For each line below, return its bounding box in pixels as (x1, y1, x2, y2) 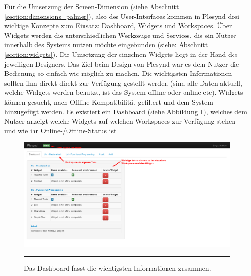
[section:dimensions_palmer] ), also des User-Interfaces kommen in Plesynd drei (4, 11, 239, 21)
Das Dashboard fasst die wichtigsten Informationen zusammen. (24, 262, 211, 273)
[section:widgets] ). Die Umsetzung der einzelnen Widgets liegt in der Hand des (4, 49, 238, 59)
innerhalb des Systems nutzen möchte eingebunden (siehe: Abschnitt (4, 39, 208, 50)
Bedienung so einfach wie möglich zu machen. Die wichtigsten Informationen (4, 68, 232, 78)
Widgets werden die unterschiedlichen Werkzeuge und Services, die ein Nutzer (4, 30, 236, 40)
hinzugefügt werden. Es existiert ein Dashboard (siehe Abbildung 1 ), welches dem (4, 106, 247, 116)
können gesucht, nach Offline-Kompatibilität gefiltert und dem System (4, 96, 213, 107)
